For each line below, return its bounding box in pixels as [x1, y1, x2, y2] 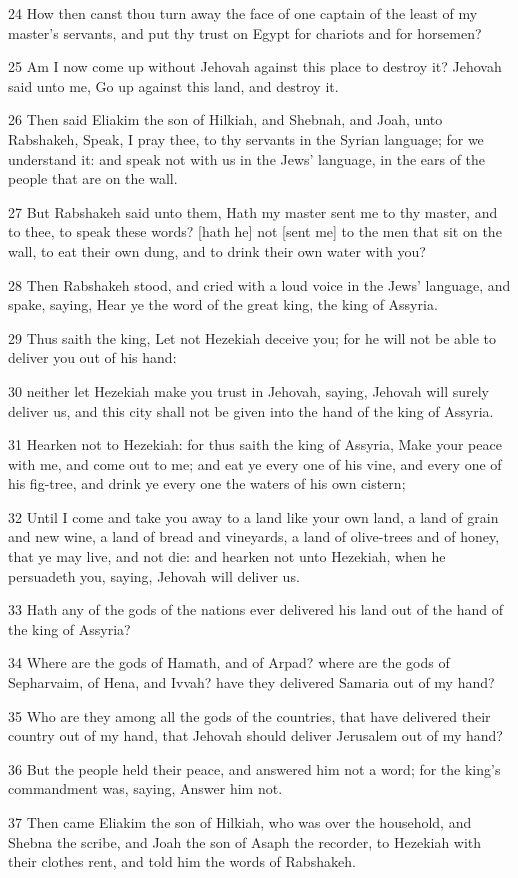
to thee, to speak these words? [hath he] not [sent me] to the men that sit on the [8, 221, 502, 242]
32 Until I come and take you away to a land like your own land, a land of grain [8, 506, 499, 527]
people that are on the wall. [8, 168, 178, 189]
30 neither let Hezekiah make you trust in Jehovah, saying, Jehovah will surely [8, 380, 489, 401]
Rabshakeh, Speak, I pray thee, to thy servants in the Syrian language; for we [8, 128, 484, 149]
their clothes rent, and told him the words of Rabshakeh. [8, 851, 356, 872]
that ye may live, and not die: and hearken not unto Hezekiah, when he [8, 546, 446, 567]
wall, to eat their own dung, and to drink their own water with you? [8, 240, 426, 261]
